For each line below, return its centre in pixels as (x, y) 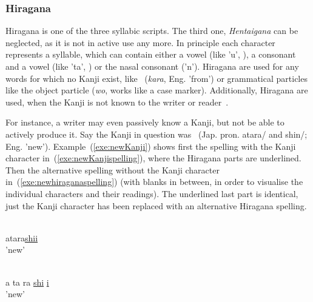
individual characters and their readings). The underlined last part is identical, (152, 193)
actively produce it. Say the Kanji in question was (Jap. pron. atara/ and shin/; (156, 134)
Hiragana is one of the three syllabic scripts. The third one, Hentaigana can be (152, 31)
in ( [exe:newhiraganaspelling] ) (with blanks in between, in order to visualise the (154, 182)
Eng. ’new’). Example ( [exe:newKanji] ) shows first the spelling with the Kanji (151, 146)
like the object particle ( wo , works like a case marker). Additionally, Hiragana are (157, 90)
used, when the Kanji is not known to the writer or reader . (117, 102)
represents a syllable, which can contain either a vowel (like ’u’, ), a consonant (151, 54)
